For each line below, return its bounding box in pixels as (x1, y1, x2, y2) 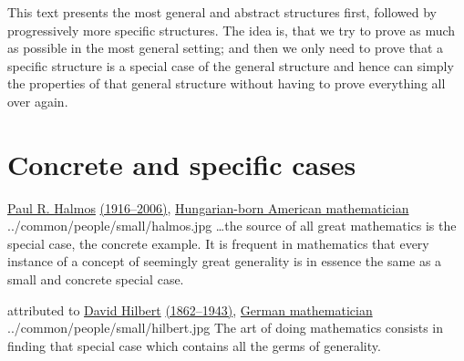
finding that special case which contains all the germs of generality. (7, 335, 381, 355)
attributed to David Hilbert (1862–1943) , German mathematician (7, 300, 373, 319)
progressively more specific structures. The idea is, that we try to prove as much (7, 20, 456, 39)
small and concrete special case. (7, 270, 184, 289)
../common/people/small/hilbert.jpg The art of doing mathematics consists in (7, 318, 444, 337)
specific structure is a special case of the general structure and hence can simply (7, 56, 454, 75)
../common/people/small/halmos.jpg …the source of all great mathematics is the (7, 216, 457, 235)
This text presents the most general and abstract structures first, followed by (7, 3, 437, 21)
